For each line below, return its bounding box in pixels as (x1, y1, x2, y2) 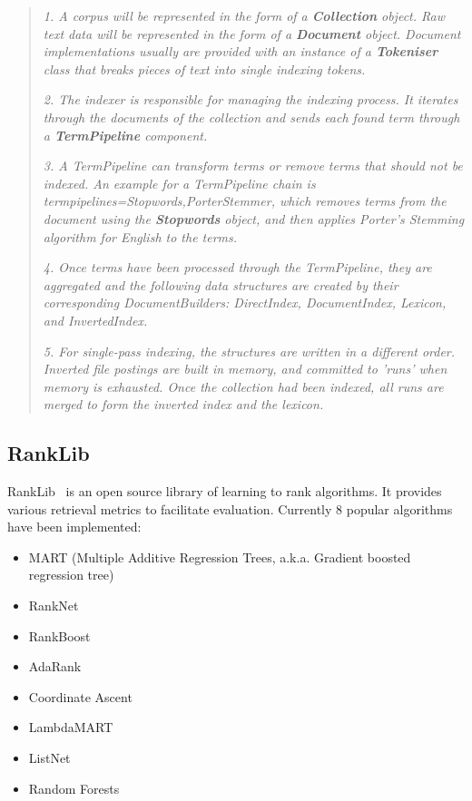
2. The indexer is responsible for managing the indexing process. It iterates (43, 90, 458, 109)
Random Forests (28, 778, 120, 797)
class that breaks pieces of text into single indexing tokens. (43, 59, 366, 78)
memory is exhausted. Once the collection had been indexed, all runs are (43, 376, 444, 396)
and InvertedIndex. (43, 310, 148, 329)
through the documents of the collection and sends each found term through (43, 107, 460, 126)
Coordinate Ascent (28, 687, 133, 706)
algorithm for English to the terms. (43, 227, 238, 246)
